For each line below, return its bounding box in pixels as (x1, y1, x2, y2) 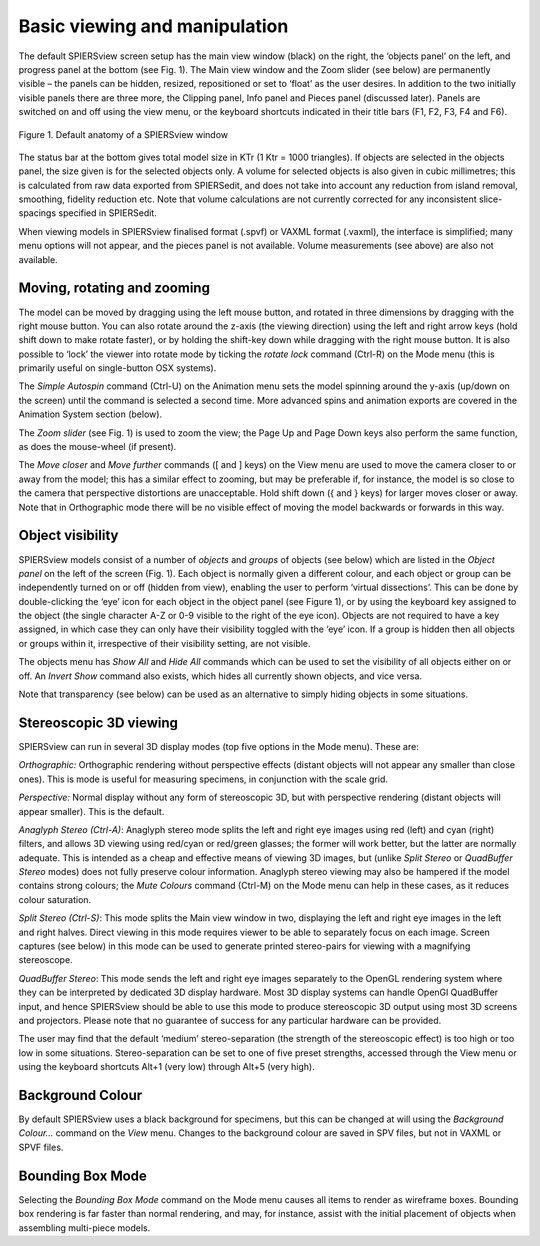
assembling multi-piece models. (18, 1221, 151, 1234)
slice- (478, 193, 503, 205)
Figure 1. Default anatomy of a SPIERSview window (18, 128, 229, 140)
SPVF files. (18, 1141, 64, 1153)
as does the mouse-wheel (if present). (18, 441, 177, 453)
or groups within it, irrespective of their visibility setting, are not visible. (18, 637, 311, 649)
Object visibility (18, 527, 119, 544)
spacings (18, 207, 57, 219)
